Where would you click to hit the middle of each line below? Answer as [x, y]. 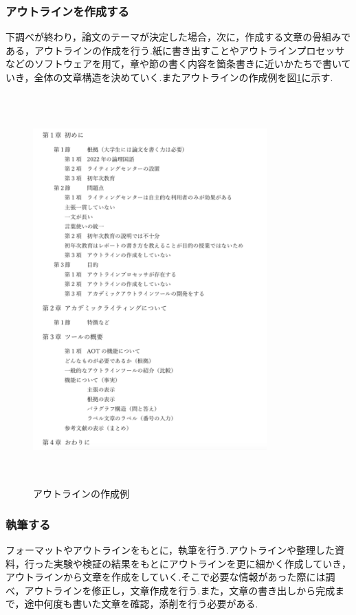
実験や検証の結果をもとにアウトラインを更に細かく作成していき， [202, 563]
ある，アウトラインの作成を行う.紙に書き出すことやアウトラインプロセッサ [175, 50]
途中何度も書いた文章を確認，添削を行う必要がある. [141, 604]
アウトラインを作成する [67, 11]
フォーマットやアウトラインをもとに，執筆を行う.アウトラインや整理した [170, 549]
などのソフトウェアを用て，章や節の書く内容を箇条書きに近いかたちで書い [174, 64]
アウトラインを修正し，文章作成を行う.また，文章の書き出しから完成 [180, 590]
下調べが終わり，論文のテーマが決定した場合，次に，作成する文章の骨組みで [178, 37]
